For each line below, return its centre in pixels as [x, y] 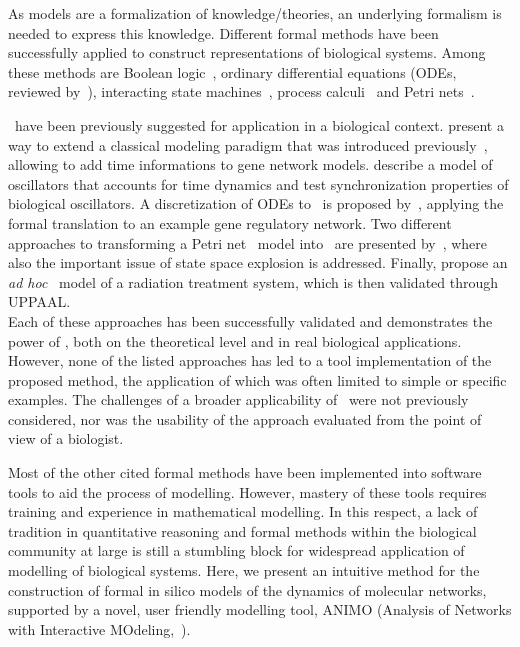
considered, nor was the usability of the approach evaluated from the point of [245, 418]
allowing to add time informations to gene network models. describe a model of [250, 164]
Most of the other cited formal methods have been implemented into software [245, 472]
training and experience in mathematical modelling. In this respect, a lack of [243, 511]
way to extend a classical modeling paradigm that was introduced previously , [248, 144]
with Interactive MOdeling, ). [99, 628]
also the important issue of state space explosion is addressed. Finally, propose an [258, 262]
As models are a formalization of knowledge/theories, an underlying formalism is [255, 13]
